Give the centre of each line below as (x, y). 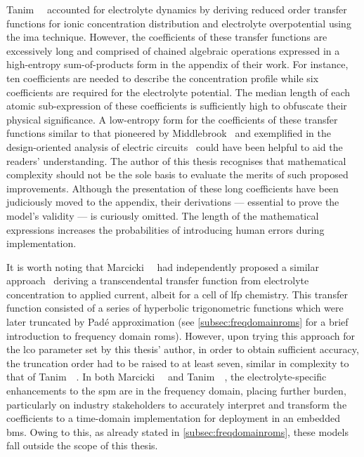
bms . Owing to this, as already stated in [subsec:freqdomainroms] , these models (177, 431)
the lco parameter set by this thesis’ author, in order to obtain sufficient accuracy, (183, 349)
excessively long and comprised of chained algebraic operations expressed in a (173, 50)
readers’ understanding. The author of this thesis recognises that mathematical (176, 160)
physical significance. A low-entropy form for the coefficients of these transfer (172, 119)
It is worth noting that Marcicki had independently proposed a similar (163, 266)
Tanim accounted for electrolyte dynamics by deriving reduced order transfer (177, 9)
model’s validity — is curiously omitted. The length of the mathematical (163, 215)
